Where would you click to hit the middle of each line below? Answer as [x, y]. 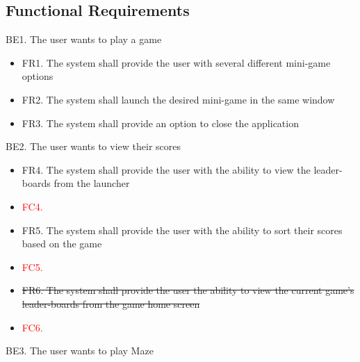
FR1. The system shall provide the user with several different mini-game [176, 62]
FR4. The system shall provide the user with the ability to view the [166, 169]
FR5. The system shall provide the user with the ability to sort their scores [182, 230]
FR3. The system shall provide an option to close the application [160, 123]
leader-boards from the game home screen [111, 303]
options [38, 76]
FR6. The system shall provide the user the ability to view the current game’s [188, 290]
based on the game [62, 244]
